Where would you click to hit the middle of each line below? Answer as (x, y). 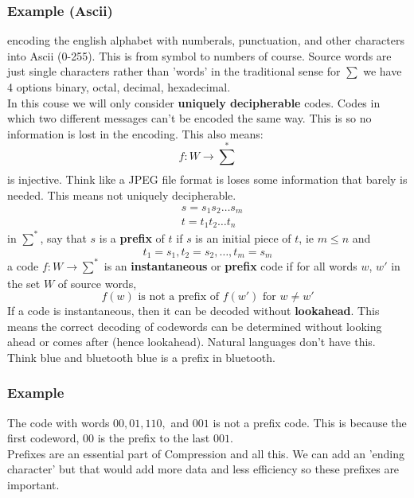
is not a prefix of (179, 297)
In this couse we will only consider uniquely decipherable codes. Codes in (194, 102)
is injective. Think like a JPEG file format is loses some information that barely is (207, 179)
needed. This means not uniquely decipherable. (122, 195)
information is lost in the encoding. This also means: (135, 133)
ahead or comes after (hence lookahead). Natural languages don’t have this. (191, 342)
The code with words (59, 422)
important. (33, 485)
